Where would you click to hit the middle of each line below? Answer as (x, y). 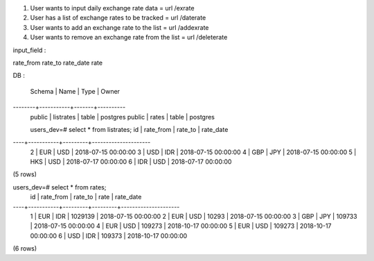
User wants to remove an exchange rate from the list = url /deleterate (129, 37)
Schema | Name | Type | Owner (75, 91)
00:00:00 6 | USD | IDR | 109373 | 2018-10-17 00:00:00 (109, 235)
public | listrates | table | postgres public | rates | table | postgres (122, 117)
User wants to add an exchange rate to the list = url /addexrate (119, 27)
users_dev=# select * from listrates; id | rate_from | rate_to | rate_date (129, 129)
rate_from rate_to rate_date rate (58, 62)
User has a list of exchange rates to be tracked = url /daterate (118, 18)
